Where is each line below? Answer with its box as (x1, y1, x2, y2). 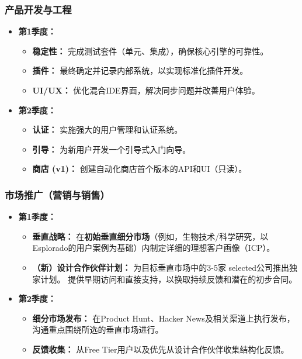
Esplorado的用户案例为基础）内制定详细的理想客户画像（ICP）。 (32, 241, 275, 254)
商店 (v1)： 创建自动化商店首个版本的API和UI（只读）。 (32, 163, 247, 175)
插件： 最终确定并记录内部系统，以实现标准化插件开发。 (32, 64, 248, 77)
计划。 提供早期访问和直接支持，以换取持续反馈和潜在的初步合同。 (40, 272, 297, 285)
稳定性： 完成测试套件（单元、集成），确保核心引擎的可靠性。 (32, 44, 269, 57)
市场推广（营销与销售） (5, 187, 110, 202)
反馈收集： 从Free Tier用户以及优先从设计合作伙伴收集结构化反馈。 (32, 343, 289, 355)
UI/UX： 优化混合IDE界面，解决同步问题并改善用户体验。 (32, 84, 260, 96)
